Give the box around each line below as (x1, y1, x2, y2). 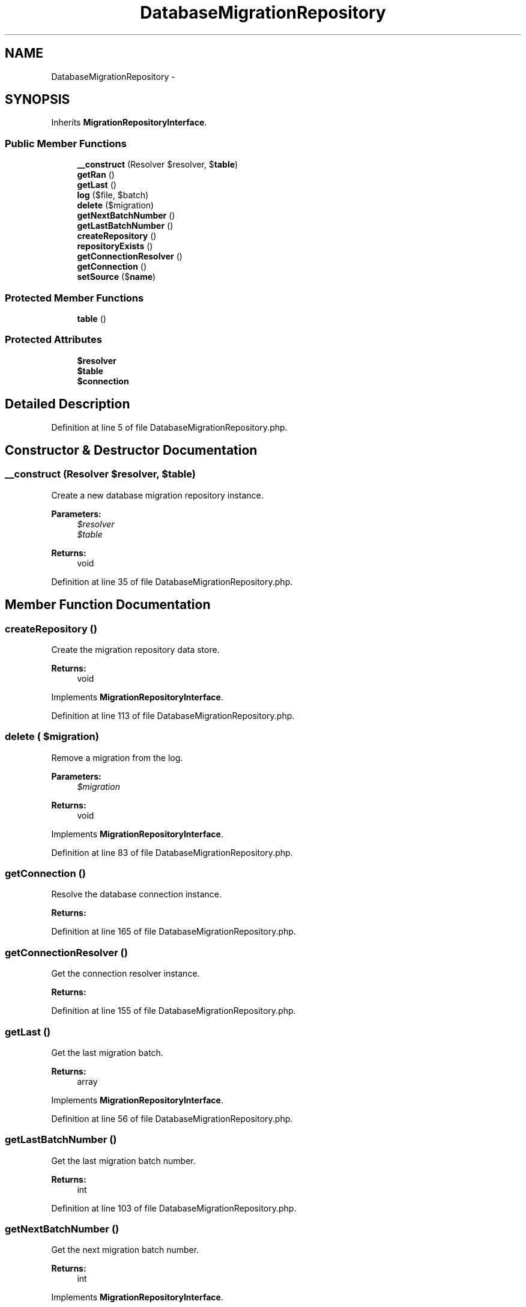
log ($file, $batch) (77, 190, 149, 201)
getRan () (77, 169, 115, 180)
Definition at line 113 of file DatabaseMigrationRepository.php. (51, 710, 295, 721)
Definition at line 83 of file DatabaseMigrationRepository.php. (51, 847, 293, 858)
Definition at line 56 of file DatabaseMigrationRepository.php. (51, 1113, 293, 1124)
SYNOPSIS (5, 92, 70, 108)
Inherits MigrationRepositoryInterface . (51, 117, 207, 128)
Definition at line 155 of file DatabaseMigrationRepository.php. (51, 1005, 296, 1016)
